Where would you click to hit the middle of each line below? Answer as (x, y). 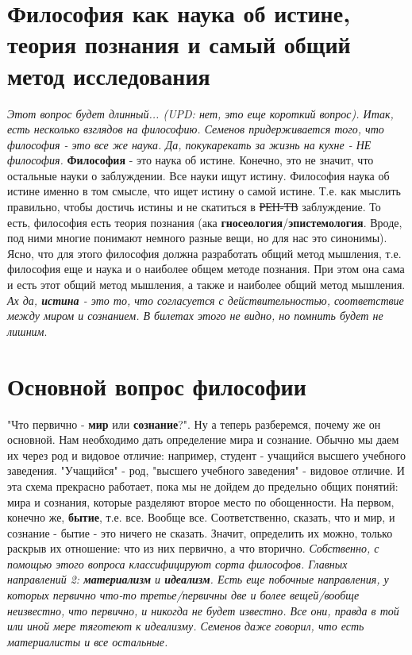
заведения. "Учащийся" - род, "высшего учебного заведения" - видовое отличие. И (206, 470)
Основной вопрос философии (157, 385)
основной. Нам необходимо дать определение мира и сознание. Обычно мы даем (203, 439)
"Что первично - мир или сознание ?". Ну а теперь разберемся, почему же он (194, 424)
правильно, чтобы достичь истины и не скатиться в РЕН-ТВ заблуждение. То (194, 207)
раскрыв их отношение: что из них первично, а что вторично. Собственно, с (193, 548)
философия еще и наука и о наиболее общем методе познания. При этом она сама (206, 269)
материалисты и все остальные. (88, 641)
